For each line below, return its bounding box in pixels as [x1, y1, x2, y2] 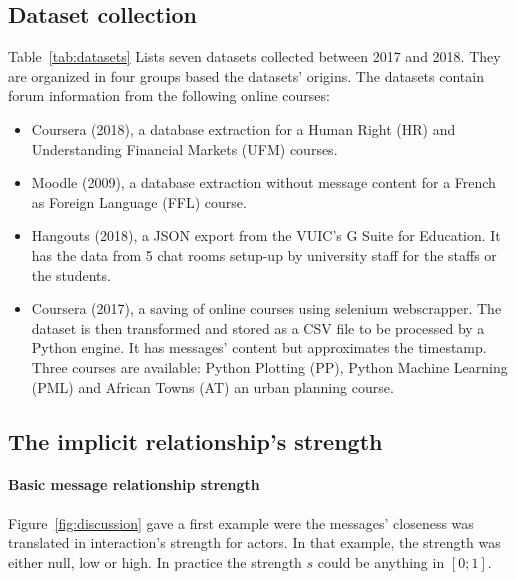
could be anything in [317, 551, 445, 572]
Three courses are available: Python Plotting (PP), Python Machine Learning [31, 356, 508, 377]
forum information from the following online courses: [8, 85, 330, 106]
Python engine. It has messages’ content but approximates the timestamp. [31, 337, 487, 358]
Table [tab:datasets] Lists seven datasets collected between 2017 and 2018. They [8, 46, 501, 67]
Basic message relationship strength [8, 474, 260, 495]
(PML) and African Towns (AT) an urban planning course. [31, 376, 394, 397]
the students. [31, 264, 111, 285]
